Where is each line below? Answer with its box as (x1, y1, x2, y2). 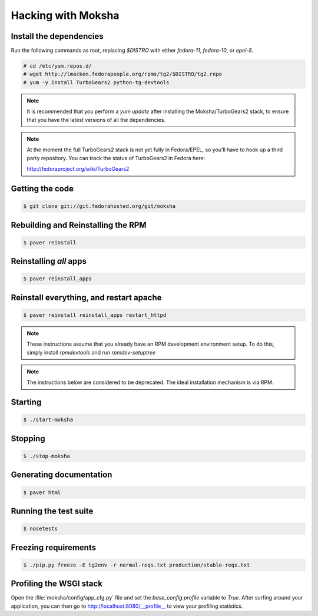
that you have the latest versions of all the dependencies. (26, 116, 166, 123)
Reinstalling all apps (11, 256, 87, 266)
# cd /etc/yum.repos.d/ (23, 62, 92, 69)
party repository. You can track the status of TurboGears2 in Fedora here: (26, 154, 206, 161)
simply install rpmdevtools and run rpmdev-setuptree (26, 349, 156, 356)
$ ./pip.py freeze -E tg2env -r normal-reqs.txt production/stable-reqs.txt (23, 561, 250, 568)
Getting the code (11, 183, 74, 194)
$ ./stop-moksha (23, 453, 71, 459)
